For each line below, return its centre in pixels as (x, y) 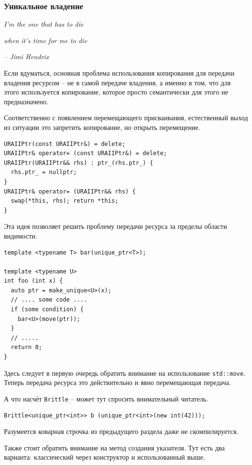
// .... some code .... (49, 300)
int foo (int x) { (33, 281)
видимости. (21, 235)
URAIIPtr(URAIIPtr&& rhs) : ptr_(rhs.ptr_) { (79, 163)
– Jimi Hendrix (27, 56)
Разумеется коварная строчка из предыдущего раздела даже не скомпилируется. (121, 431)
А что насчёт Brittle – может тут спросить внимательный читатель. (106, 398)
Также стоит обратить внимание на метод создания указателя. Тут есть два (114, 447)
